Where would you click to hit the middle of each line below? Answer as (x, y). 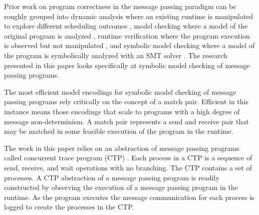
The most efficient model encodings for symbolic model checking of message (120, 91)
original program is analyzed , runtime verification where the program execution (127, 35)
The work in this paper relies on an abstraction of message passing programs (122, 148)
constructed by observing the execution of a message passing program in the (121, 187)
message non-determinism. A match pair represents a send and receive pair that (126, 121)
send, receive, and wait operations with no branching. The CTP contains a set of (128, 167)
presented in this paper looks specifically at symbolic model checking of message (127, 65)
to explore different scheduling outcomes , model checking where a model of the (126, 26)
